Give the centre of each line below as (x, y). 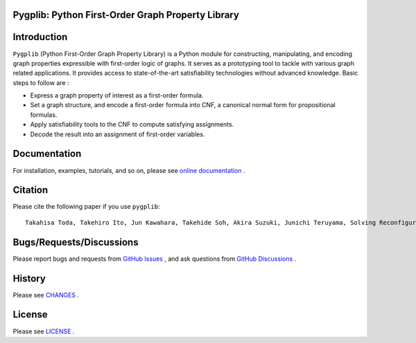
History (29, 278)
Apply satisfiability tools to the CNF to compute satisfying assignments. (132, 124)
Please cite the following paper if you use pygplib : (86, 207)
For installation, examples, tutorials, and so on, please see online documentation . (129, 170)
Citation (31, 190)
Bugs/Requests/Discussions (76, 242)
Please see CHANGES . (46, 295)
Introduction (40, 37)
